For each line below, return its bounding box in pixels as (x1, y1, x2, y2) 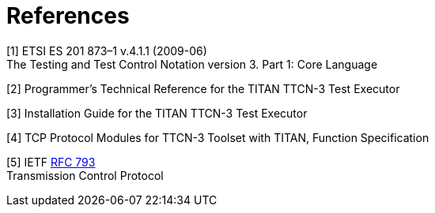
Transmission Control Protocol (6, 168, 164, 182)
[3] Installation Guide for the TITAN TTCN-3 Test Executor (6, 106, 308, 120)
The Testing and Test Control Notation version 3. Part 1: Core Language (6, 57, 378, 71)
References (6, 2, 130, 29)
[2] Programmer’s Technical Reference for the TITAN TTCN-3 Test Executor (6, 81, 400, 95)
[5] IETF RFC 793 (6, 155, 96, 169)
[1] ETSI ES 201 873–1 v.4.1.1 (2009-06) (6, 43, 207, 58)
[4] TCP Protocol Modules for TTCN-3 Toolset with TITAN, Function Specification (6, 130, 429, 144)
